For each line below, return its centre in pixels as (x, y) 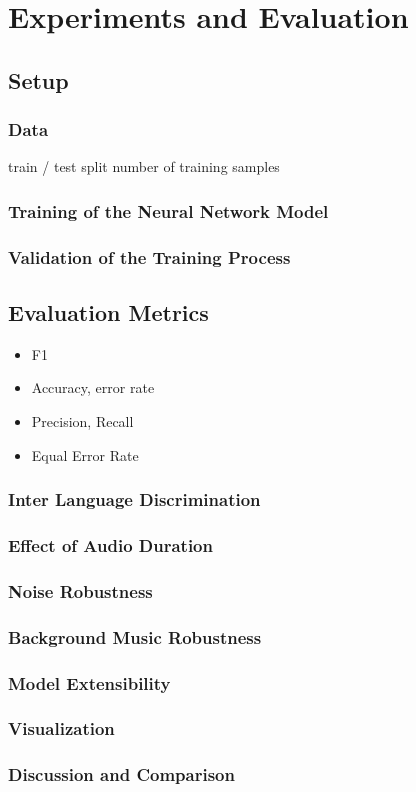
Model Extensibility (89, 682)
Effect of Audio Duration (110, 545)
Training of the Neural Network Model (168, 210)
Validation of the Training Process (149, 256)
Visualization (61, 728)
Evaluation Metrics (108, 312)
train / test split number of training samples (144, 166)
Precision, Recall (82, 421)
